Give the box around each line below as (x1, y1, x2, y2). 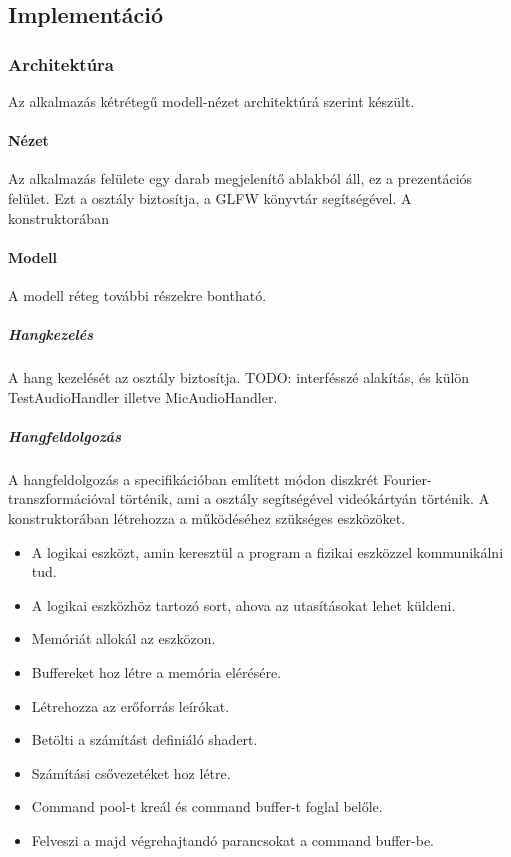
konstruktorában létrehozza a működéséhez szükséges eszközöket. (8, 508, 406, 529)
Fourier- (383, 468, 432, 489)
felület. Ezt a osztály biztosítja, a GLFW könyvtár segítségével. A (8, 187, 412, 208)
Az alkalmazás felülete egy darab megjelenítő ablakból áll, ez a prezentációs (8, 168, 473, 189)
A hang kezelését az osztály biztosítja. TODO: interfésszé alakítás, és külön (8, 367, 470, 388)
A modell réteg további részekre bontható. (8, 284, 267, 305)
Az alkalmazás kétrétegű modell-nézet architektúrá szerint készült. (8, 91, 415, 111)
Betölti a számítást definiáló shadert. (31, 729, 258, 750)
